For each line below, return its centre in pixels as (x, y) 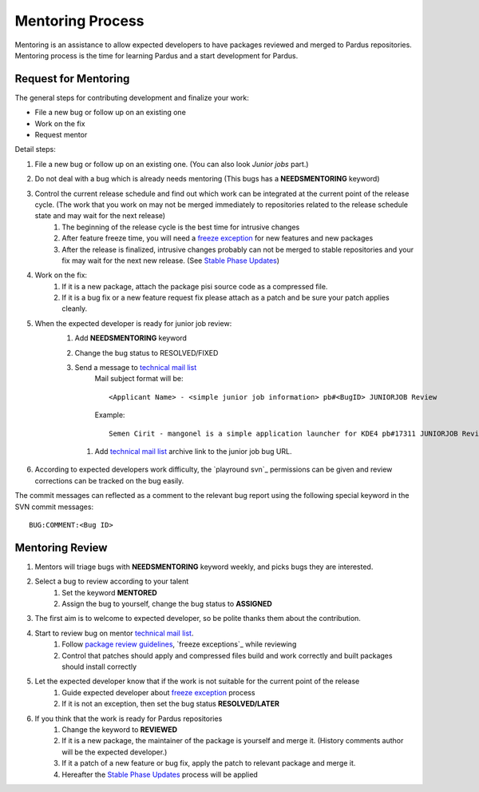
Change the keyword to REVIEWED (120, 729)
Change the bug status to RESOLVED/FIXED (146, 352)
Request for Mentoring (72, 79)
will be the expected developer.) (115, 752)
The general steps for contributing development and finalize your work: (132, 98)
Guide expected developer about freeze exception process (158, 692)
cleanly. (75, 308)
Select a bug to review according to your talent (112, 581)
